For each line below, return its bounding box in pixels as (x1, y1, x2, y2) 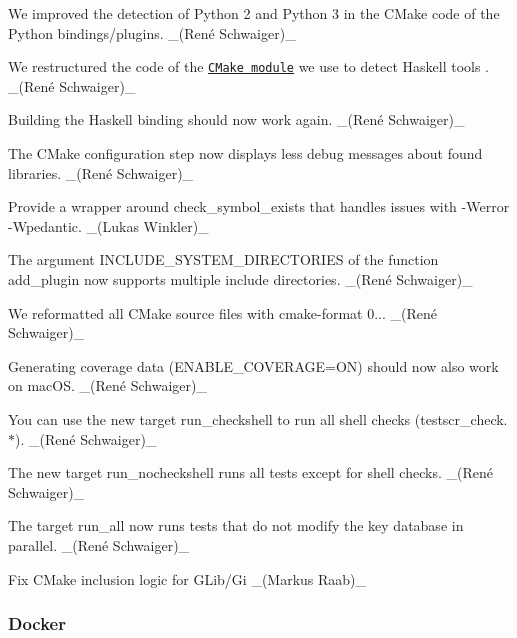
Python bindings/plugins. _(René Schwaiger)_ (8, 22, 296, 43)
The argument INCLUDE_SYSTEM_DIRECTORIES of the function (8, 249, 439, 270)
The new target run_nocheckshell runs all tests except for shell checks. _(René (8, 462, 493, 483)
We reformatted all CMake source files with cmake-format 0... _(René (8, 302, 438, 323)
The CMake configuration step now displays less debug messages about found (8, 143, 483, 164)
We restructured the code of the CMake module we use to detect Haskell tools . (8, 56, 489, 77)
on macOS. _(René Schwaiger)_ (8, 375, 207, 396)
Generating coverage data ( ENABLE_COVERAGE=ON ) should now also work (8, 355, 499, 376)
